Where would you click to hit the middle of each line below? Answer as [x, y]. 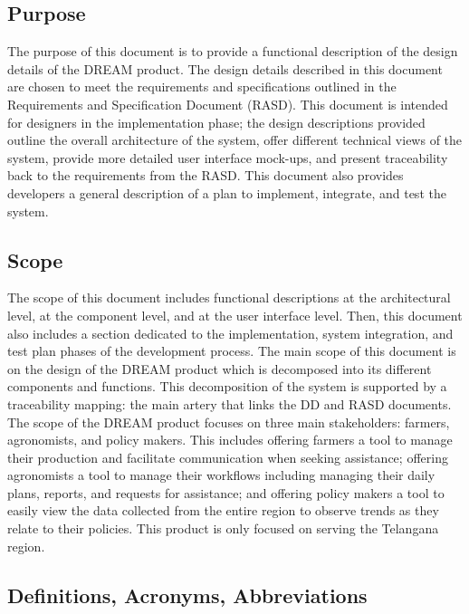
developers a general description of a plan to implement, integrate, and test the [227, 192]
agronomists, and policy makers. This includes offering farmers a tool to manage [230, 440]
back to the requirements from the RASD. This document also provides [206, 175]
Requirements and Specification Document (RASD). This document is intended [228, 104]
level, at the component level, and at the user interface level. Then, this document [235, 315]
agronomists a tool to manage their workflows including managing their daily [221, 475]
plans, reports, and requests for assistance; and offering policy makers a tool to [226, 492]
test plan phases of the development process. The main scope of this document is [232, 351]
